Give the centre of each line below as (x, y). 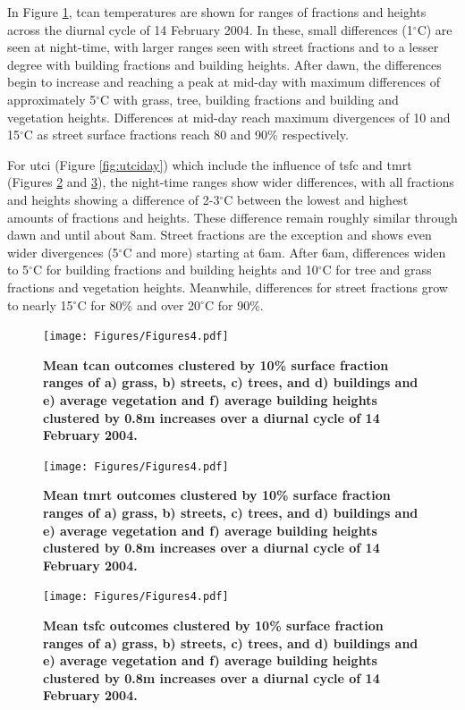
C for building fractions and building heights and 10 (175, 270)
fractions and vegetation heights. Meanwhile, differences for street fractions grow (228, 287)
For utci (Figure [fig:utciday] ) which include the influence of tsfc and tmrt (210, 164)
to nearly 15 (40, 304)
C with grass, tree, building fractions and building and (249, 99)
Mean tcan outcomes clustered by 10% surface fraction (216, 364)
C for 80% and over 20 (139, 304)
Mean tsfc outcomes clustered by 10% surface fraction (213, 625)
